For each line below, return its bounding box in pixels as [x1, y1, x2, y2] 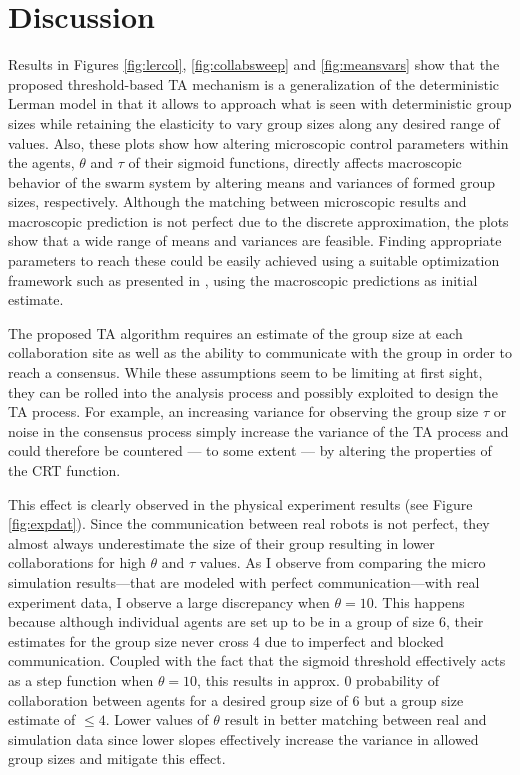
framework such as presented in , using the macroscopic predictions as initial [8, 269, 478, 290]
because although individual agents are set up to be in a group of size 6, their [8, 611, 484, 632]
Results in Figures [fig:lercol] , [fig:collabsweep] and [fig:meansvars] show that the [8, 54, 500, 75]
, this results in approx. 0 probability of [197, 669, 440, 690]
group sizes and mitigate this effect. [8, 748, 226, 769]
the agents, [8, 152, 75, 173]
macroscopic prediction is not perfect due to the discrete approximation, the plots [8, 210, 509, 231]
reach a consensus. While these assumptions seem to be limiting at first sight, [8, 362, 483, 383]
